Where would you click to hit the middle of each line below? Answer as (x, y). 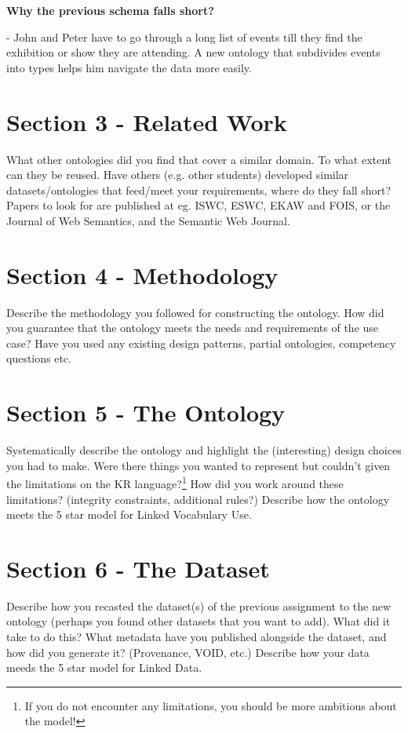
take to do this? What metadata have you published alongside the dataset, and (197, 637)
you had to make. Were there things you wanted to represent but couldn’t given (199, 465)
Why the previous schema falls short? (110, 10)
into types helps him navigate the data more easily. (129, 67)
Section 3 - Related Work (147, 121)
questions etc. (39, 358)
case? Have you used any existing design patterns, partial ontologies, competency (201, 343)
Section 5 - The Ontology (146, 412)
